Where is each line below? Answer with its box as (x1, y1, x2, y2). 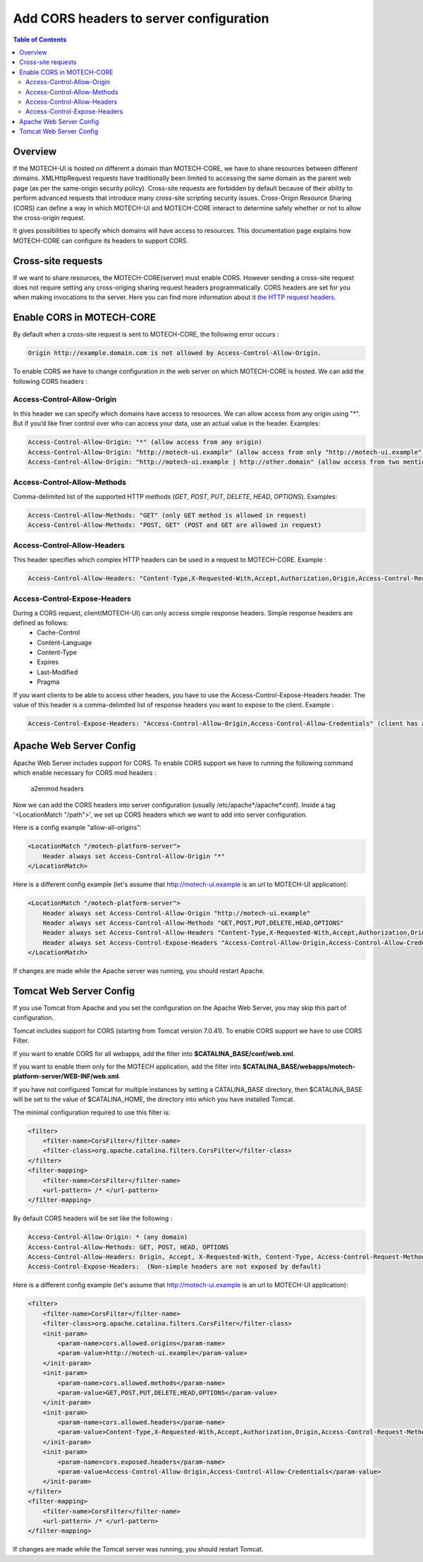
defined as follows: (13, 618, 68, 627)
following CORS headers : (13, 377, 88, 385)
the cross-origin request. (13, 213, 86, 222)
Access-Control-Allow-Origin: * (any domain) (27, 1233, 188, 1242)
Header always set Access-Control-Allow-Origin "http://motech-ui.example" (42, 909, 311, 917)
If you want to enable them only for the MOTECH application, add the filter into (13, 1062, 241, 1071)
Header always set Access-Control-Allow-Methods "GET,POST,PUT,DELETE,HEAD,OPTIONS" (42, 918, 345, 927)
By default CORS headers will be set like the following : (13, 1214, 173, 1222)
